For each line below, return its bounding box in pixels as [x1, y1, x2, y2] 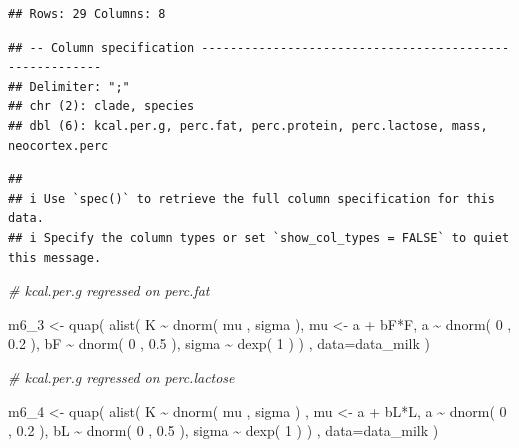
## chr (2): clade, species [8, 99, 195, 114]
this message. [8, 250, 102, 265]
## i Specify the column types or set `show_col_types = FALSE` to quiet [8, 230, 510, 245]
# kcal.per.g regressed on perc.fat [8, 280, 210, 301]
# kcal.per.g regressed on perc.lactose [8, 366, 235, 387]
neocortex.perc [8, 138, 109, 153]
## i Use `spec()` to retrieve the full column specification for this [8, 191, 495, 206]
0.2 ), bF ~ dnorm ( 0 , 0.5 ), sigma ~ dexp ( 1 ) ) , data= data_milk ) [8, 333, 430, 354]
